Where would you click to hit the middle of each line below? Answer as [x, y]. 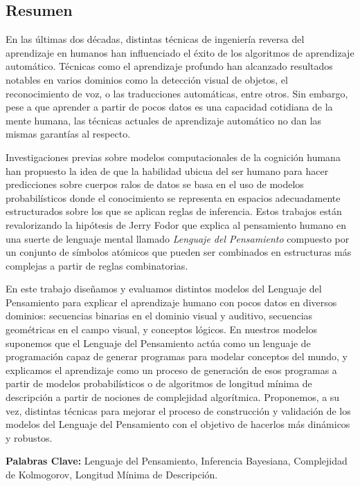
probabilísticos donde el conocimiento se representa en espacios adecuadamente [173, 197]
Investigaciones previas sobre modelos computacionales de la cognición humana [173, 157]
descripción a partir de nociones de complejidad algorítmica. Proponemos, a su [173, 397]
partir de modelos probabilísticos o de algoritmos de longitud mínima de [159, 383]
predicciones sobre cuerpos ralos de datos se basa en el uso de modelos [155, 184]
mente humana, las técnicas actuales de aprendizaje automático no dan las [164, 120]
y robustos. [29, 437]
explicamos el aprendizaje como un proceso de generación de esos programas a [171, 370]
